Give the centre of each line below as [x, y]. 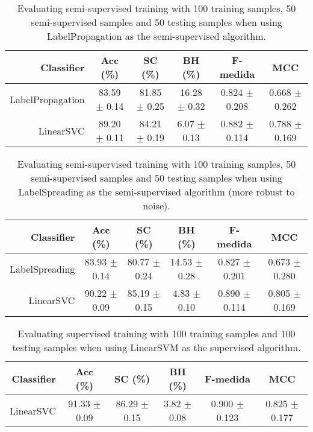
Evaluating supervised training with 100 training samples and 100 [156, 333]
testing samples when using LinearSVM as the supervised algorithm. [156, 347]
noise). [156, 205]
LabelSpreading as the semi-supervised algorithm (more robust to [156, 192]
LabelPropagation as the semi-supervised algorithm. [156, 36]
